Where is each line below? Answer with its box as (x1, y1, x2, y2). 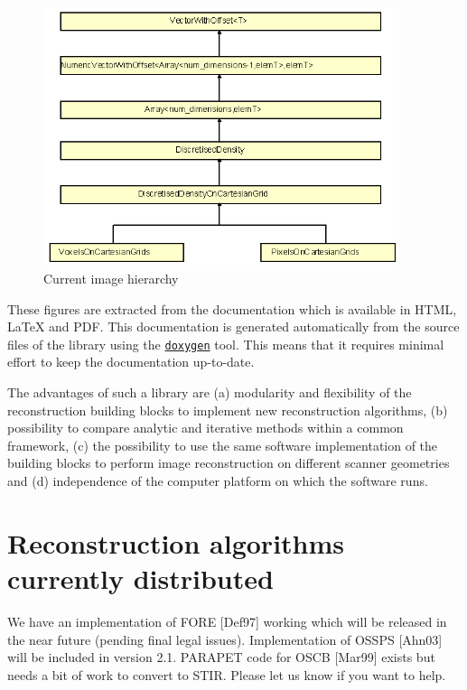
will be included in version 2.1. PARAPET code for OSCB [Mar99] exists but (7, 648, 435, 667)
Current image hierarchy (43, 269, 179, 288)
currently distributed (7, 560, 274, 597)
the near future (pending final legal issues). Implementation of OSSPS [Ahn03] (7, 629, 443, 648)
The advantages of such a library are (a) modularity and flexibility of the (7, 383, 412, 402)
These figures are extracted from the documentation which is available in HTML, (7, 299, 457, 318)
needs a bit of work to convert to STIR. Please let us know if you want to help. (7, 665, 446, 684)
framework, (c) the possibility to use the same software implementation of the (7, 435, 438, 454)
